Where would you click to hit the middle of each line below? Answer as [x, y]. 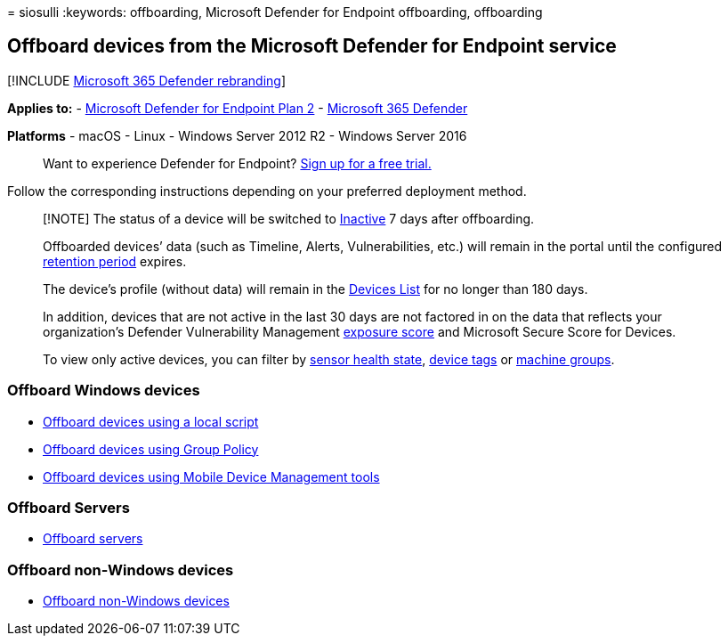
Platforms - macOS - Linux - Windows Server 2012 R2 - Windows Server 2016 [237, 135]
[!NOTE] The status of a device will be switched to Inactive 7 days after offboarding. [289, 218]
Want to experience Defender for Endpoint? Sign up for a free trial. [237, 163]
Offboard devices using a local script [151, 421]
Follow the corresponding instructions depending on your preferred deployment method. [267, 191]
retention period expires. [115, 261]
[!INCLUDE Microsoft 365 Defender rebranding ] [147, 80]
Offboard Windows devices [104, 391]
